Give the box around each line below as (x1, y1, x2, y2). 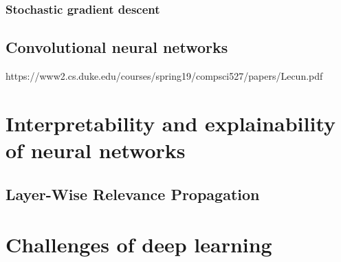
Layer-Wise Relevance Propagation (5, 183, 260, 204)
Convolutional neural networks (5, 36, 228, 58)
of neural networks (5, 136, 186, 164)
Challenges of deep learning (5, 230, 272, 259)
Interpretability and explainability (5, 109, 336, 137)
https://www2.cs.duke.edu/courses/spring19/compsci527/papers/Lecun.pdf (5, 69, 323, 83)
